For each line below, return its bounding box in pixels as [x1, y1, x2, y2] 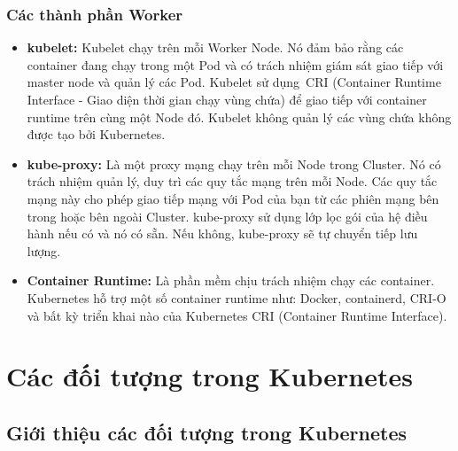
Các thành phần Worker [6, 3, 183, 25]
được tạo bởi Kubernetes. [27, 125, 166, 144]
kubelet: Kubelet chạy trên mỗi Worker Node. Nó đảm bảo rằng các [27, 38, 404, 57]
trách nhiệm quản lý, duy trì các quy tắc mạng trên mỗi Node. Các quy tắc [27, 172, 438, 191]
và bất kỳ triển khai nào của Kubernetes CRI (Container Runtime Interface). [27, 306, 447, 324]
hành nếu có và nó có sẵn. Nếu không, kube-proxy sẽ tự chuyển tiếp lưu [27, 224, 418, 243]
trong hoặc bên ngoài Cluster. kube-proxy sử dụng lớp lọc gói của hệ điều [27, 206, 428, 225]
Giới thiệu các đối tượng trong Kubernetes [6, 418, 407, 446]
